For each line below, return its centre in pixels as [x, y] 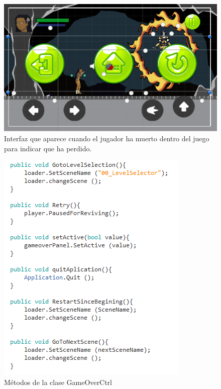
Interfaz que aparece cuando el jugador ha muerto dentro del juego [107, 138]
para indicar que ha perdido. [48, 148]
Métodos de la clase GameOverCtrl [58, 382]
